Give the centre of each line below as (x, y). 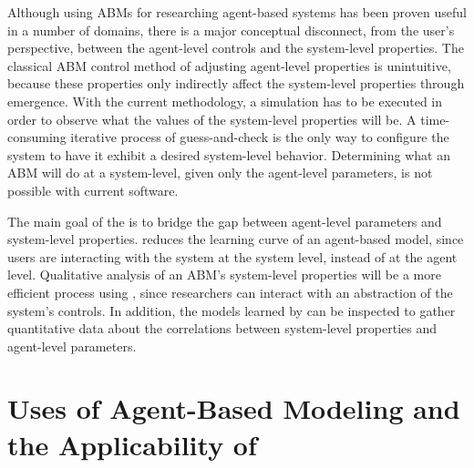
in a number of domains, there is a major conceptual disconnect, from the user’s (231, 30)
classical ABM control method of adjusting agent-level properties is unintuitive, (229, 65)
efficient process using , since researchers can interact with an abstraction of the (230, 292)
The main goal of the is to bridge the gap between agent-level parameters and (225, 221)
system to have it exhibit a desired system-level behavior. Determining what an (229, 154)
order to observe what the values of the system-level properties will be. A (212, 119)
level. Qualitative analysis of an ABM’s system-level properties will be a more (224, 275)
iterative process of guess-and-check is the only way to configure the (260, 137)
